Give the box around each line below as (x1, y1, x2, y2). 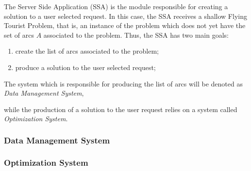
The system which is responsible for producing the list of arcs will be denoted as (4, 78, 243, 88)
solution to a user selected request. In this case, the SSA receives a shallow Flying (4, 11, 247, 21)
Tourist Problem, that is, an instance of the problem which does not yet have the (4, 20, 246, 30)
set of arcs (4, 29, 34, 40)
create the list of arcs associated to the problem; (15, 46, 159, 56)
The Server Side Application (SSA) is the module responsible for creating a (4, 1, 228, 11)
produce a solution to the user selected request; (15, 62, 156, 72)
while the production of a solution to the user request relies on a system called (4, 104, 237, 114)
